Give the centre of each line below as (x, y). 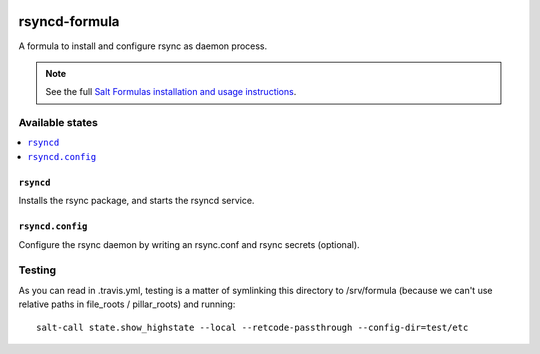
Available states (58, 123)
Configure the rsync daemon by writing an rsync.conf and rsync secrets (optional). (189, 244)
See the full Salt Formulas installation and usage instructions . (171, 92)
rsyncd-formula (69, 21)
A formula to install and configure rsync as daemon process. (143, 46)
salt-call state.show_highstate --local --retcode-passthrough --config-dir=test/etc (252, 327)
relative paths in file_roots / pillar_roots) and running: (127, 304)
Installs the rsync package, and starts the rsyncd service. (136, 201)
